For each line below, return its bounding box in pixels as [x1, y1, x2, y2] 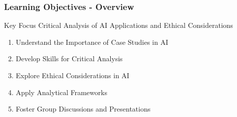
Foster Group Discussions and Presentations [15, 104, 151, 114]
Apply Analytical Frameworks [15, 87, 107, 97]
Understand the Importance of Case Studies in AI [15, 36, 168, 47]
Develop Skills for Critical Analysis [15, 53, 123, 64]
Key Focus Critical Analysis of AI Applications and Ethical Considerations [4, 20, 234, 30]
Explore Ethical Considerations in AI [15, 70, 130, 80]
